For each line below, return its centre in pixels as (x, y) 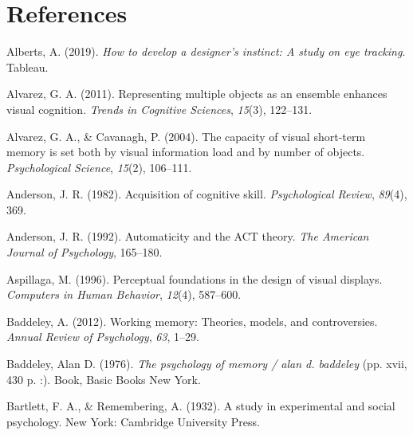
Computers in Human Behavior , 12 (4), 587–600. (124, 294)
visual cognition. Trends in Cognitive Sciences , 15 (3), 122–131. (159, 109)
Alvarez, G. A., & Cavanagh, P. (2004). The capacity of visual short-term (186, 136)
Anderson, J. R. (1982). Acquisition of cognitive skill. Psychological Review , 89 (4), (207, 194)
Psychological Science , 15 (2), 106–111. (99, 167)
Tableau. (28, 67)
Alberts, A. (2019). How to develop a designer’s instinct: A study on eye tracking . (206, 51)
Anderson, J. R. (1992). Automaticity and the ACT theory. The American (188, 236)
